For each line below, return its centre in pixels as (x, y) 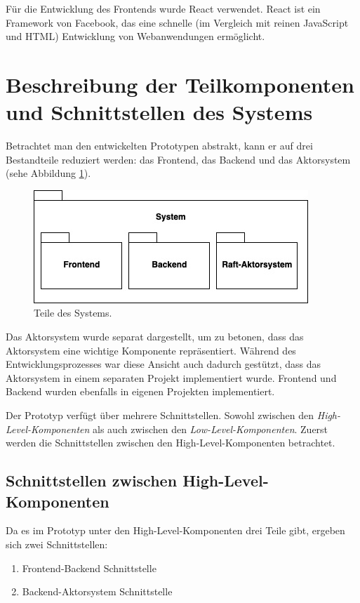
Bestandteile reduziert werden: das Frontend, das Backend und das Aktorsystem (178, 159)
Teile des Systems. (73, 313)
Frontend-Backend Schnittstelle (89, 568)
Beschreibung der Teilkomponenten (180, 84)
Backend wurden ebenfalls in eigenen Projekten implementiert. (140, 391)
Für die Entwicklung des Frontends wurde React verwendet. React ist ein (163, 8)
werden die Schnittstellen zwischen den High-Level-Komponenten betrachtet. (171, 443)
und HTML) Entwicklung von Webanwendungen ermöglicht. (135, 36)
